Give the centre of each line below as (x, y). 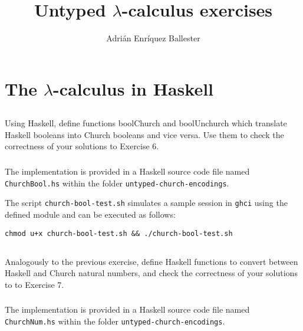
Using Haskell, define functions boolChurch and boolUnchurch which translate (146, 123)
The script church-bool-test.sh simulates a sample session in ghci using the (146, 203)
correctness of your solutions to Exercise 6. (82, 146)
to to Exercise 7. (34, 284)
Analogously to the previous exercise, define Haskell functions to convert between (151, 261)
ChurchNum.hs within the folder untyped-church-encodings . (115, 321)
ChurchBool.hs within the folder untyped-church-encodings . (117, 183)
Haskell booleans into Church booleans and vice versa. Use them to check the (144, 134)
